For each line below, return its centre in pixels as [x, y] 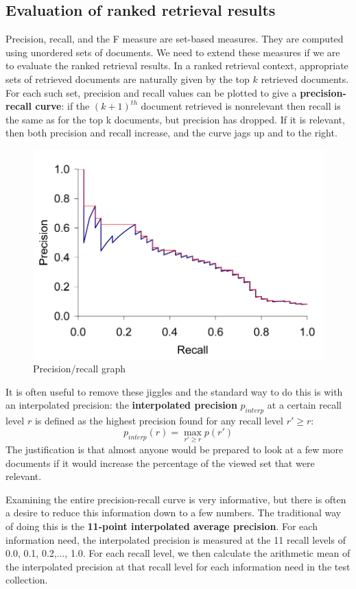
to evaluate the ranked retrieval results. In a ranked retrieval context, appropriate [177, 65]
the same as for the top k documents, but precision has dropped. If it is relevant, [175, 119]
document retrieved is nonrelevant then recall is [241, 106]
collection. [27, 580]
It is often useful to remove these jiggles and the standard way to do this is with [174, 391]
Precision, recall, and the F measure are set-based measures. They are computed [175, 39]
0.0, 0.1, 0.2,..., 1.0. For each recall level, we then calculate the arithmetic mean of [178, 553]
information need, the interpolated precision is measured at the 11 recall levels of [176, 539]
